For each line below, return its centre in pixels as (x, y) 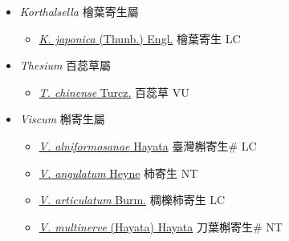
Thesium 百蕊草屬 (65, 65)
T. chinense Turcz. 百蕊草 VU (114, 92)
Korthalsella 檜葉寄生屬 (79, 11)
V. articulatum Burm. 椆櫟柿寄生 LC (132, 200)
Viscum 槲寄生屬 (62, 119)
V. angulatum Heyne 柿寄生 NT (118, 173)
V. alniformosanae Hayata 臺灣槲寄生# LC (148, 145)
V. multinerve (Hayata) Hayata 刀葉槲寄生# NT (161, 226)
